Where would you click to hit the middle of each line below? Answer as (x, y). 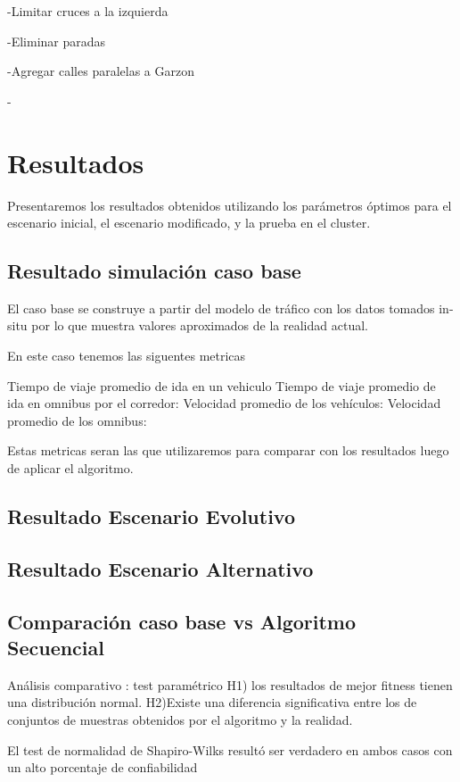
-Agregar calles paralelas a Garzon (101, 71)
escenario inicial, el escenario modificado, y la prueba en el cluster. (189, 223)
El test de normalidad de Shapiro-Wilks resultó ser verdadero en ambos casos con (230, 749)
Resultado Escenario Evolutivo (152, 516)
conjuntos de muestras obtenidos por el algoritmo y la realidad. (180, 719)
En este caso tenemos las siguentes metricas (127, 356)
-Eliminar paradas (57, 41)
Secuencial (56, 647)
